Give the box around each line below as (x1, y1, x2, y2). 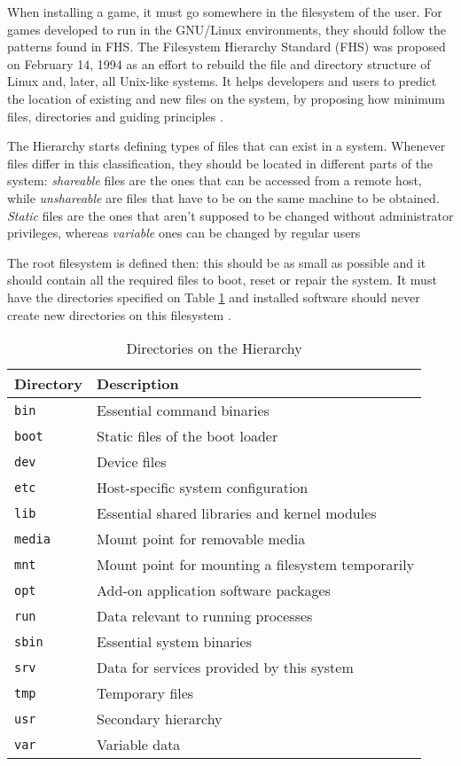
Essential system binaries (97, 631, 252, 653)
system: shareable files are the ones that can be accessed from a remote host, (7, 171, 422, 190)
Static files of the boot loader (97, 426, 278, 447)
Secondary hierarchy (97, 708, 223, 730)
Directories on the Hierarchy (126, 338, 302, 359)
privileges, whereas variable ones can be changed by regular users (7, 223, 361, 242)
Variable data (97, 734, 181, 755)
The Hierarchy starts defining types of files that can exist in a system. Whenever (7, 137, 446, 155)
